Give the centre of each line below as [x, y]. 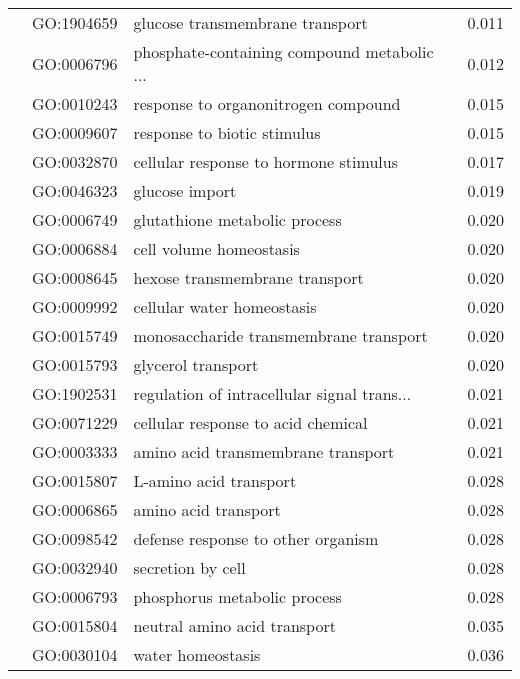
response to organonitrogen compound [267, 103]
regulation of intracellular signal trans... [272, 393]
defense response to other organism [256, 538]
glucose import [185, 190]
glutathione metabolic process [237, 219]
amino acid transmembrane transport [264, 451]
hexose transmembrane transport [248, 277]
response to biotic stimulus [227, 132]
